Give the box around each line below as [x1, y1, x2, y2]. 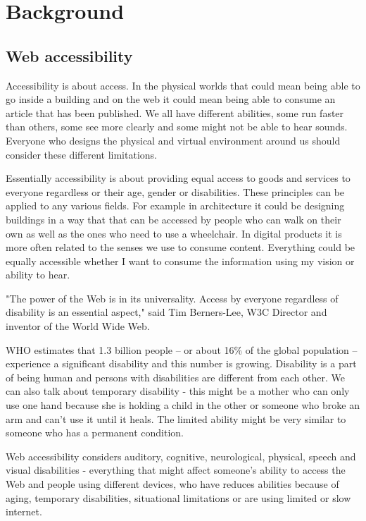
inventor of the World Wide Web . [6, 319, 150, 333]
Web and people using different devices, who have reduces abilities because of [6, 477, 339, 491]
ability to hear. [6, 267, 70, 282]
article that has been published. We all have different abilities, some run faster [6, 105, 344, 120]
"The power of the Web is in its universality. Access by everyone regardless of [6, 290, 339, 305]
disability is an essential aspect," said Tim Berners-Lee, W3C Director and [6, 305, 327, 319]
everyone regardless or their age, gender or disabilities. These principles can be [6, 184, 345, 199]
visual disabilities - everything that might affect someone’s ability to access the [6, 462, 346, 477]
